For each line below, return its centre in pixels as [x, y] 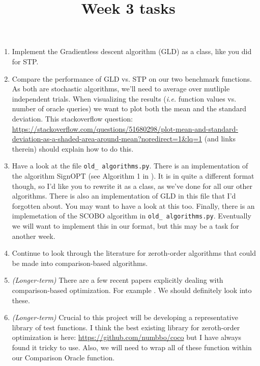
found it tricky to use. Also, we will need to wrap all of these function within [132, 347]
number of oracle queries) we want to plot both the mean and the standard [129, 108]
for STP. [25, 61]
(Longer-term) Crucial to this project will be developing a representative [125, 317]
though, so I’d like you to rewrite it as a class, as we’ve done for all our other [132, 186]
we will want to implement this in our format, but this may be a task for [125, 226]
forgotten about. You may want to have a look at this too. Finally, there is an [133, 205]
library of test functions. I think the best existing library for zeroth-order [126, 327]
